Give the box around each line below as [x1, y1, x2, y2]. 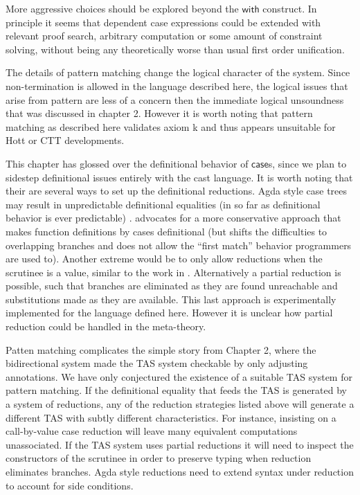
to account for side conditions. [6, 478, 134, 492]
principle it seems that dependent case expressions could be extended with [6, 15, 321, 29]
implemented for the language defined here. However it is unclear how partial [6, 305, 333, 320]
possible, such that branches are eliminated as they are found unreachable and [6, 278, 338, 293]
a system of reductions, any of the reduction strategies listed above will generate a [6, 397, 354, 411]
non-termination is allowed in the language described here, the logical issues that [6, 78, 348, 93]
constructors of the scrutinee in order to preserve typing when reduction [6, 451, 312, 465]
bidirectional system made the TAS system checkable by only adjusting [6, 356, 308, 370]
